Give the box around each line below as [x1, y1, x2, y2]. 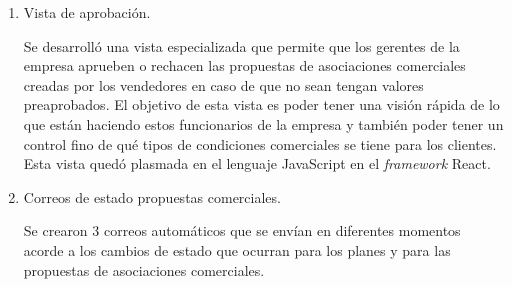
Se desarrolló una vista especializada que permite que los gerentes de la [23, 35, 460, 56]
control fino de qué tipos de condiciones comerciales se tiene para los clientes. [23, 133, 497, 154]
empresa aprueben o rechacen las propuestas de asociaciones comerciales [23, 55, 466, 76]
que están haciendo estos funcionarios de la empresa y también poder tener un [23, 113, 504, 134]
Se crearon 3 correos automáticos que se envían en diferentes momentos [23, 220, 461, 241]
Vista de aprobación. [23, 2, 151, 22]
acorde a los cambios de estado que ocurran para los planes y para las [23, 239, 451, 260]
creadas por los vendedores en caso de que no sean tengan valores [23, 74, 424, 95]
